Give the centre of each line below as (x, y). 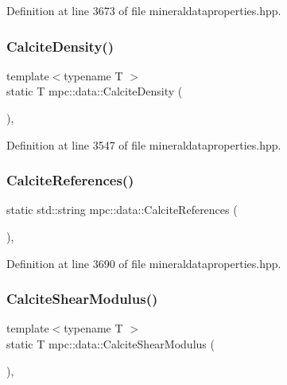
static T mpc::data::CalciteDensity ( (95, 91)
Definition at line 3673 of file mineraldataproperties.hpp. (144, 10)
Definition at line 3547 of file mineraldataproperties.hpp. (144, 144)
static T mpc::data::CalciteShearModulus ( (111, 344)
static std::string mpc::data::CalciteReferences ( (122, 210)
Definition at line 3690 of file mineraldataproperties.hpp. (144, 263)
